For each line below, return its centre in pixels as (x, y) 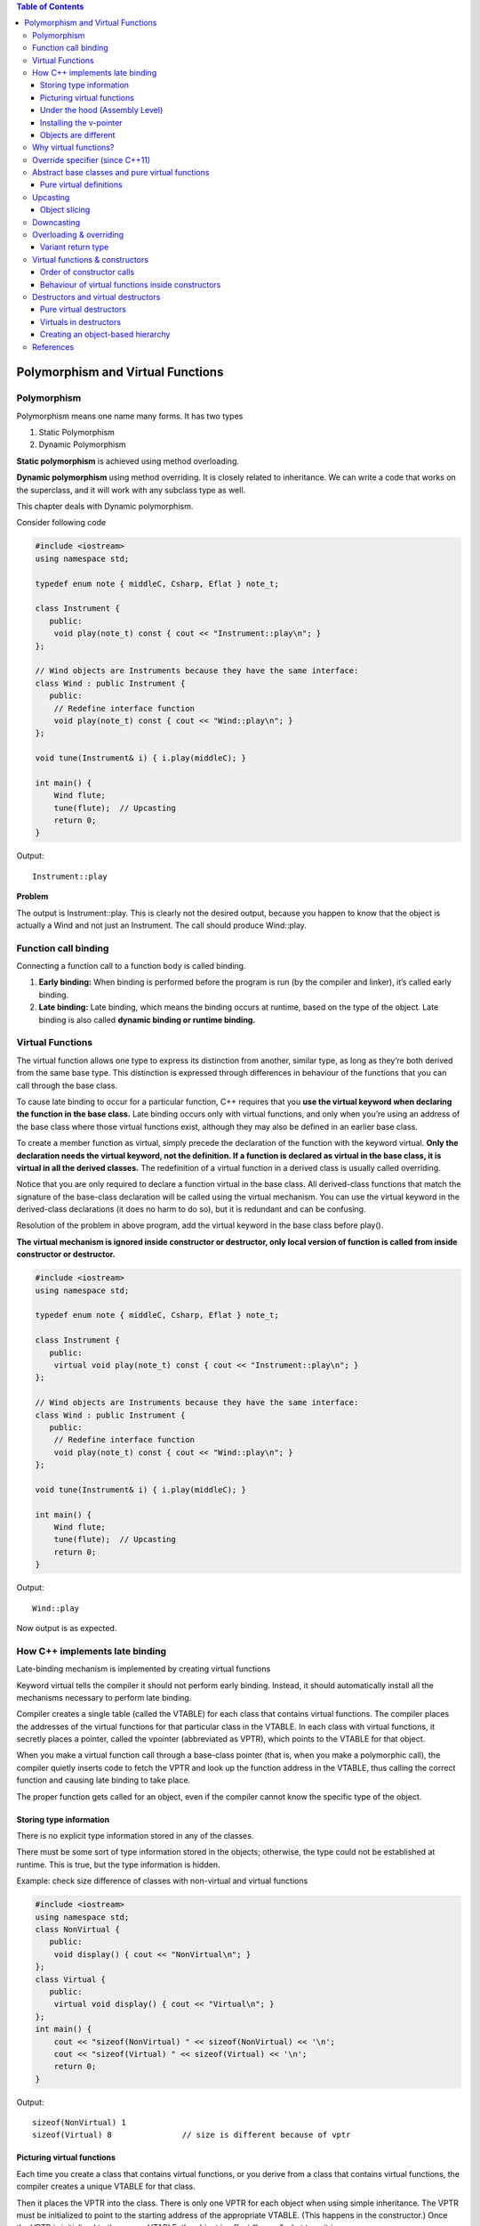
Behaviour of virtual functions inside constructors (131, 284)
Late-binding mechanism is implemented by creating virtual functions (144, 1669)
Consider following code (61, 523)
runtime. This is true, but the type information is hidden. (118, 1864)
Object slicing (65, 210)
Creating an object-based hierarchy (105, 335)
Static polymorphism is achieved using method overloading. (128, 461)
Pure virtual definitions (82, 185)
